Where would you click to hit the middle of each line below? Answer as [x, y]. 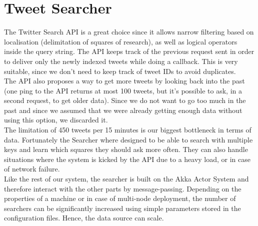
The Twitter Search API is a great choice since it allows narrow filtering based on [129, 32]
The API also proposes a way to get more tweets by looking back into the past [124, 81]
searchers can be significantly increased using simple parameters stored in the [122, 208]
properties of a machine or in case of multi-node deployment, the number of [120, 198]
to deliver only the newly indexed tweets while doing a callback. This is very [121, 61]
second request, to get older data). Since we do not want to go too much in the [125, 100]
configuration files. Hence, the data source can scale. [84, 218]
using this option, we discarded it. [56, 120]
